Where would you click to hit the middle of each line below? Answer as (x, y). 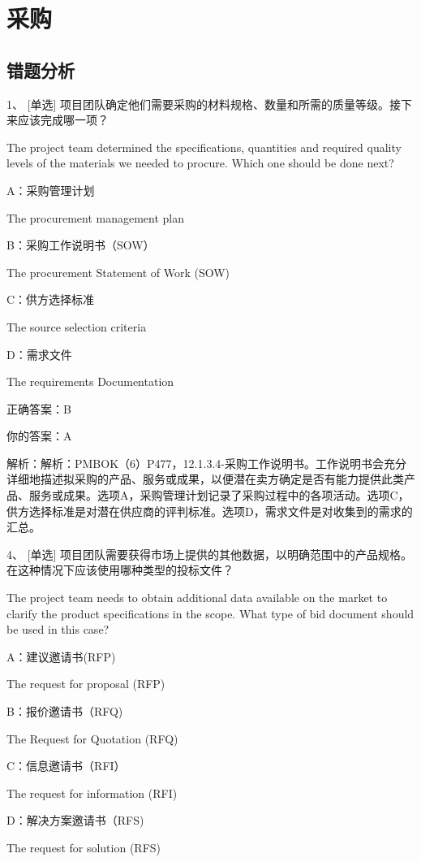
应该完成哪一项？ (63, 120)
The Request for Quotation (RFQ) (92, 738)
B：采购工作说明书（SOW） (81, 245)
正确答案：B (39, 408)
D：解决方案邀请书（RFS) (75, 820)
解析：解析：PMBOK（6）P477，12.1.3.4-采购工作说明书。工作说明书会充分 (206, 463)
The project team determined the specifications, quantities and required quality (204, 147)
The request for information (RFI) (92, 793)
